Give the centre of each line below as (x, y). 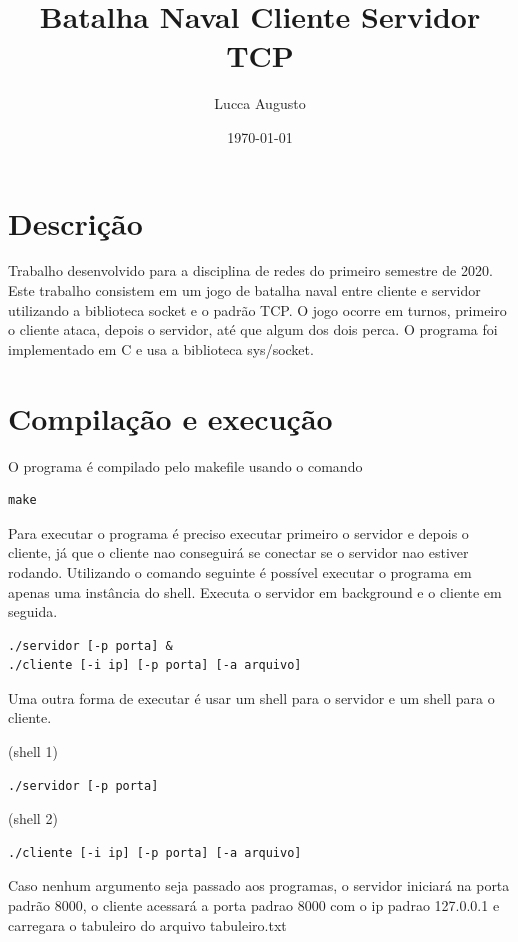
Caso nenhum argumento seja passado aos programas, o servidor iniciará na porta (259, 885)
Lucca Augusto (260, 103)
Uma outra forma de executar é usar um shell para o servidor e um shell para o (251, 697)
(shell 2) (33, 818)
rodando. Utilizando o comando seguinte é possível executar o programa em (240, 571)
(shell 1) (33, 751)
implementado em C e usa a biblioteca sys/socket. (161, 348)
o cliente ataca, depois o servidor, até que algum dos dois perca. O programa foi (253, 329)
